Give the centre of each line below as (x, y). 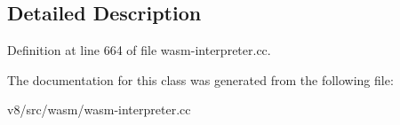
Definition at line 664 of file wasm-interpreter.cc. (139, 50)
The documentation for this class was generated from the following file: (200, 79)
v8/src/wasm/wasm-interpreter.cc (99, 109)
